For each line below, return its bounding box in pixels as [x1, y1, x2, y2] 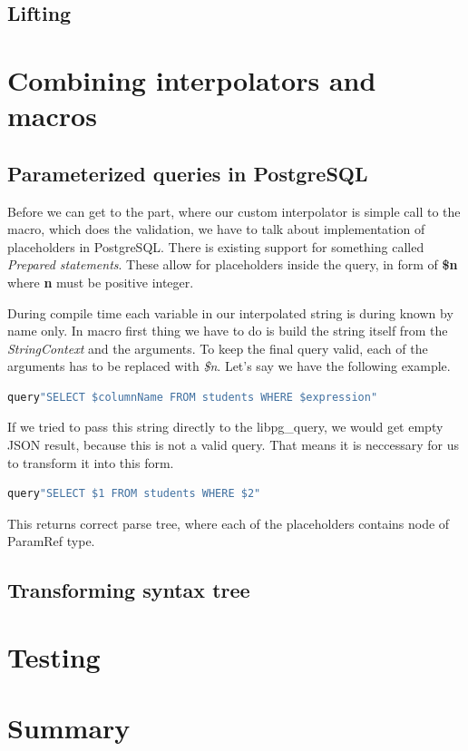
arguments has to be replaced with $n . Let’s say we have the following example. [7, 356, 451, 375]
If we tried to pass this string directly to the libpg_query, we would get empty [7, 417, 444, 436]
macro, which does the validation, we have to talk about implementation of [7, 219, 425, 239]
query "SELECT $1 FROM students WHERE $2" [7, 487, 261, 501]
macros [7, 97, 97, 134]
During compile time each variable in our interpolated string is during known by [7, 303, 453, 322]
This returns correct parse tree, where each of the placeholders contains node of [7, 513, 450, 532]
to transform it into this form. [7, 453, 174, 472]
